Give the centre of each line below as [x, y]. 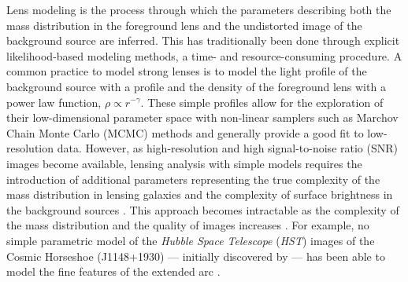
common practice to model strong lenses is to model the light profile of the [187, 71]
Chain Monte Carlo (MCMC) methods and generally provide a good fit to [185, 132]
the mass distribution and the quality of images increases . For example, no [188, 225]
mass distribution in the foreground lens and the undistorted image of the [184, 25]
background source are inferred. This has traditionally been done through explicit [203, 40]
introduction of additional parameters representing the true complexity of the [193, 179]
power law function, [54, 102]
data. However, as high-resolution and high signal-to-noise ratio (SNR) [227, 148]
